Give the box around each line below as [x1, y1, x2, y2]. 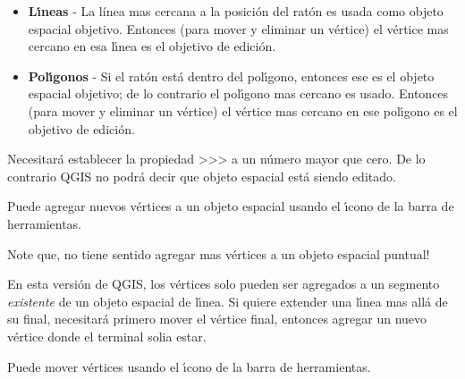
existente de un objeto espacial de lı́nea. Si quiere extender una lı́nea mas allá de [7, 291, 448, 310]
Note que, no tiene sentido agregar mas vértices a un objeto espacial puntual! [7, 244, 430, 263]
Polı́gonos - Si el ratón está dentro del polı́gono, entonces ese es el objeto [28, 66, 435, 85]
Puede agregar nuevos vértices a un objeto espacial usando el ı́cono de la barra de [7, 197, 454, 215]
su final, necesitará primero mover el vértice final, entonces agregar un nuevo [7, 309, 427, 328]
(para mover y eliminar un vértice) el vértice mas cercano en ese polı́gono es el [28, 101, 458, 120]
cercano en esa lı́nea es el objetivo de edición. [28, 37, 276, 55]
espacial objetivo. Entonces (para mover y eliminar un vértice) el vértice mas [28, 19, 449, 38]
